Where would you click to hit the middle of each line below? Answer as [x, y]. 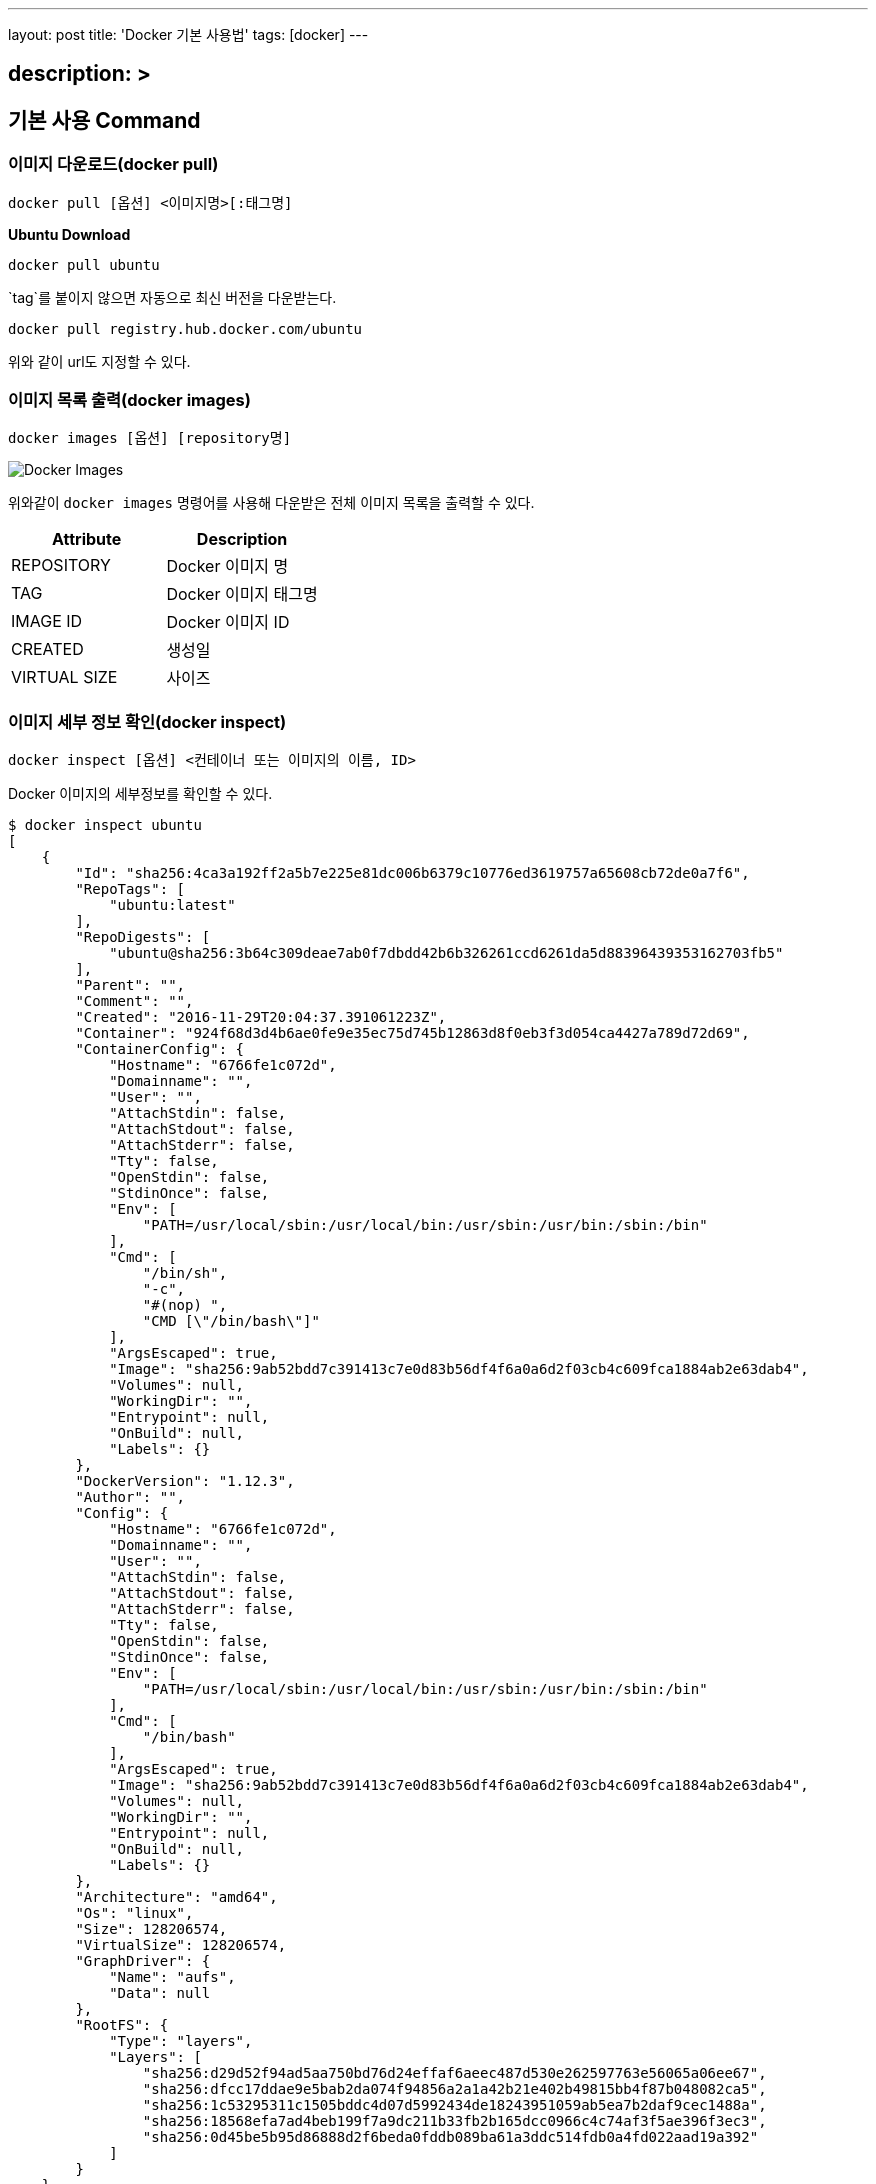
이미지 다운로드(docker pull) [113, 164]
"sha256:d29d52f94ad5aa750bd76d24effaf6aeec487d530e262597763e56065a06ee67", [454, 2073]
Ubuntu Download [69, 234]
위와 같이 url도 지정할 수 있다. [99, 361]
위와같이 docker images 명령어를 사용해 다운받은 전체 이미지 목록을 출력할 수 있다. [271, 503]
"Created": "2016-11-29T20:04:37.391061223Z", [261, 1017]
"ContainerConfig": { [160, 1049]
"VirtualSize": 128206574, [181, 1945]
